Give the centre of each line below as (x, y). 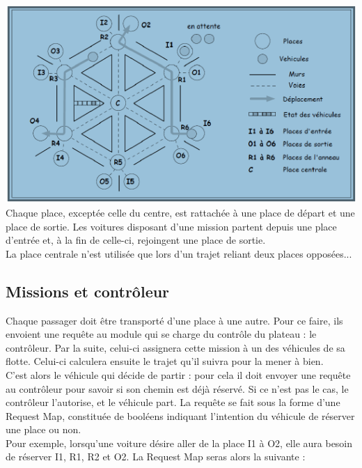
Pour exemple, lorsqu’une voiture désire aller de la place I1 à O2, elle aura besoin (179, 443)
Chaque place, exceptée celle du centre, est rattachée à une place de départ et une (180, 212)
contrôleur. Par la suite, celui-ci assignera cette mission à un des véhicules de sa (175, 347)
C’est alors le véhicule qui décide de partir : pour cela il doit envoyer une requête (178, 374)
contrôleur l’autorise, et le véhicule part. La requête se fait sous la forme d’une (173, 402)
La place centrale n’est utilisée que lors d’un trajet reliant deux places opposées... (179, 253)
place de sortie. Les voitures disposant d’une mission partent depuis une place (171, 226)
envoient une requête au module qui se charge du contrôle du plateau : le (161, 334)
